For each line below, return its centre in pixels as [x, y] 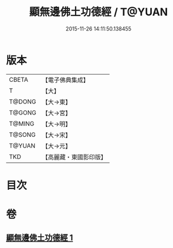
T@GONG [23, 112]
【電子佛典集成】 [65, 80]
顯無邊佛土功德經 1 [40, 238]
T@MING [22, 123]
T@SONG [23, 135]
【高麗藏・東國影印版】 [74, 157]
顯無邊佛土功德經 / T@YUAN [99, 12]
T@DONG [23, 102]
